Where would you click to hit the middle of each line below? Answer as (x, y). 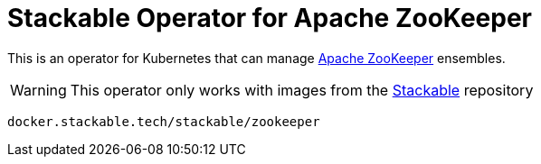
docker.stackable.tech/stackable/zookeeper (164, 121)
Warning (38, 90)
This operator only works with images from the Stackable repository (302, 90)
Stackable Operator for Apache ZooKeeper (270, 18)
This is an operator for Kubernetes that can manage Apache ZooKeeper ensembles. (256, 58)
